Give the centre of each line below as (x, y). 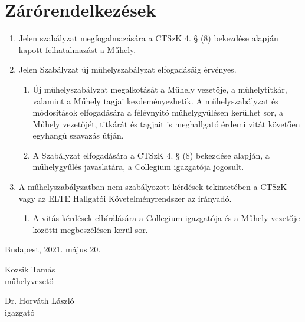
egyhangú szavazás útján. (78, 135)
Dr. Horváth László (40, 300)
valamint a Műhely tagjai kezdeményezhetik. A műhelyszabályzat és (155, 101)
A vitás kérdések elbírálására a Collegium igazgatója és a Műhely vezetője (166, 218)
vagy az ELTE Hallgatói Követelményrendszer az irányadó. (125, 198)
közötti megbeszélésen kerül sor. (90, 229)
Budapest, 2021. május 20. (53, 249)
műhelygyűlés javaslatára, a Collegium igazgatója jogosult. (138, 167)
